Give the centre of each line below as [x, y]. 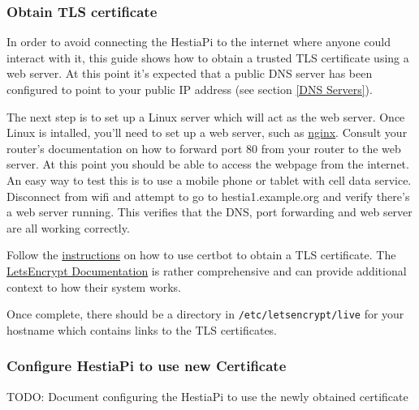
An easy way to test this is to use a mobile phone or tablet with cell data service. [209, 179]
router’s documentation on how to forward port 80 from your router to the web [204, 148]
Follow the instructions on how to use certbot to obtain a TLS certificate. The [201, 255]
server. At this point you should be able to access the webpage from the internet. [208, 164]
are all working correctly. [68, 227]
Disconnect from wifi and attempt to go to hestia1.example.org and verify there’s [208, 196]
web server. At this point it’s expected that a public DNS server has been [190, 73]
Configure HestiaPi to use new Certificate [147, 366]
